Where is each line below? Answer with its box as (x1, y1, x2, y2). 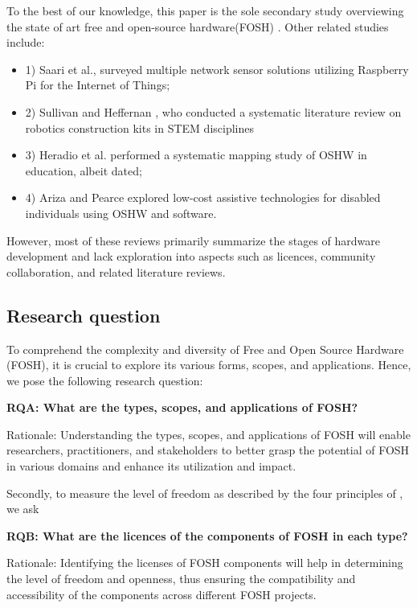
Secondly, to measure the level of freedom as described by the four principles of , (6, 484, 403, 501)
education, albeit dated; (25, 162, 142, 179)
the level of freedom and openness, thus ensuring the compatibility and (6, 570, 356, 587)
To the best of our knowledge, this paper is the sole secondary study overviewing (6, 2, 404, 18)
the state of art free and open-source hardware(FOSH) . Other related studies (6, 18, 389, 35)
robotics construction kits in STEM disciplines (25, 119, 254, 136)
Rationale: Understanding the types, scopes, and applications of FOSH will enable (6, 425, 411, 442)
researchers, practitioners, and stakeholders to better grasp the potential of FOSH (6, 442, 410, 458)
